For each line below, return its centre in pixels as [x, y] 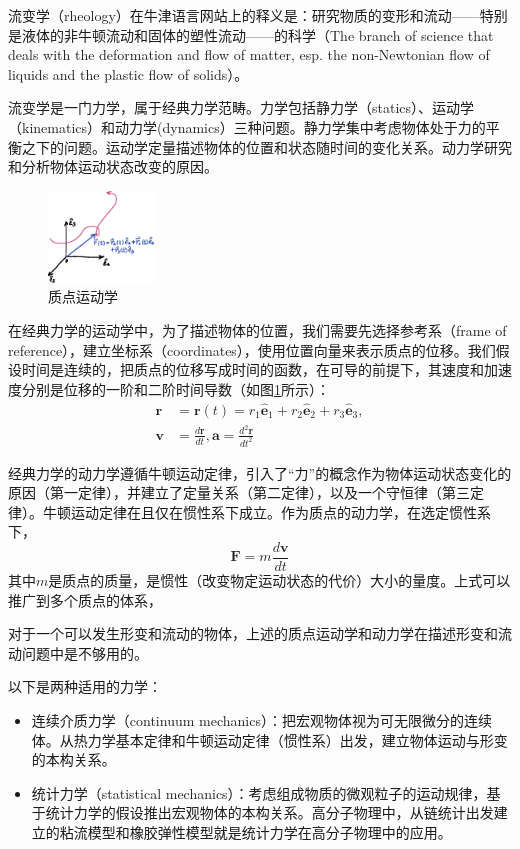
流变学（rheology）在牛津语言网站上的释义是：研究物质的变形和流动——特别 [258, 15]
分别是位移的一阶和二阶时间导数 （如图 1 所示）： [175, 388]
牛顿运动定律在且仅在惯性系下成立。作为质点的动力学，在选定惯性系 [266, 511]
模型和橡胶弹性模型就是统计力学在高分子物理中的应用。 [269, 831]
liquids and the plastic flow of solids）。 [128, 73]
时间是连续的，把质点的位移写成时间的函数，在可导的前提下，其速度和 [252, 369]
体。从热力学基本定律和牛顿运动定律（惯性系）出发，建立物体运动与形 [262, 739]
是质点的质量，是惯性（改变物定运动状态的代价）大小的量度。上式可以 [279, 580]
